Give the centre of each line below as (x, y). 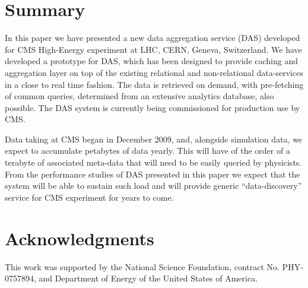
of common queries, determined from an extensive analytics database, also (139, 96)
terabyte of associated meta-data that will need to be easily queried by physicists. (153, 162)
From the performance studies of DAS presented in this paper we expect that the (153, 174)
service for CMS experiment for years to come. (89, 197)
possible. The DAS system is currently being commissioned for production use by (153, 107)
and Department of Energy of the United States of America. (148, 278)
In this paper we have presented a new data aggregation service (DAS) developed (153, 38)
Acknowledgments (80, 238)
